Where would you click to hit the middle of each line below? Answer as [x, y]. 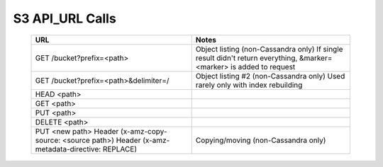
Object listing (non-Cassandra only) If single [269, 49]
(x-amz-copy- [144, 131]
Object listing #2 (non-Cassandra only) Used [270, 76]
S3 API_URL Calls [65, 18]
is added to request [263, 67]
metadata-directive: [68, 149]
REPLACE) [120, 149]
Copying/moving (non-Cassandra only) [261, 140]
